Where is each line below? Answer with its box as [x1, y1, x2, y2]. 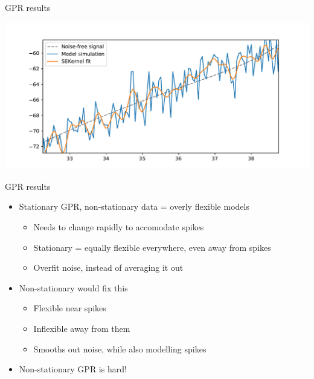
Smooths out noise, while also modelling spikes [33, 342, 207, 355]
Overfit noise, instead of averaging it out [33, 261, 184, 274]
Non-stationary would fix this [19, 281, 128, 294]
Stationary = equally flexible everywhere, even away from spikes [33, 241, 271, 253]
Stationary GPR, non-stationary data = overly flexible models [19, 200, 249, 213]
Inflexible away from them [33, 322, 130, 334]
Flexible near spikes [33, 302, 106, 314]
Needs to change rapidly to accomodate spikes [33, 221, 204, 233]
